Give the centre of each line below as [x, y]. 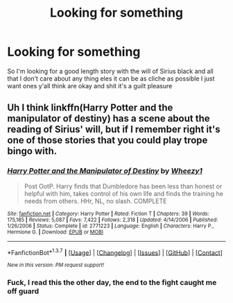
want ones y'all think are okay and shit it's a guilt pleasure [90, 85]
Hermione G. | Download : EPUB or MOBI [55, 232]
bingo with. [32, 151]
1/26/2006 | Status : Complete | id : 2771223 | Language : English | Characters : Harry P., [111, 226]
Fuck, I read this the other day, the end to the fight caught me [112, 283]
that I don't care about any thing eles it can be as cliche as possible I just [111, 79]
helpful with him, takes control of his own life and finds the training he [124, 193]
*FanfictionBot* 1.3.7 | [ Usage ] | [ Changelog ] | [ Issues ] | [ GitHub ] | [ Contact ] [115, 252]
